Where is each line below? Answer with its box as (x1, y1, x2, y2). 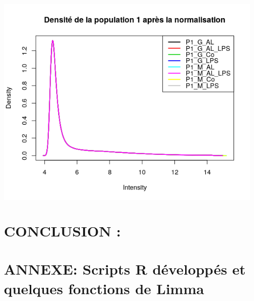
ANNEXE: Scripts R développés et (4, 259, 246, 279)
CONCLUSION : (4, 220, 121, 240)
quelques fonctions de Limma (4, 278, 204, 298)
